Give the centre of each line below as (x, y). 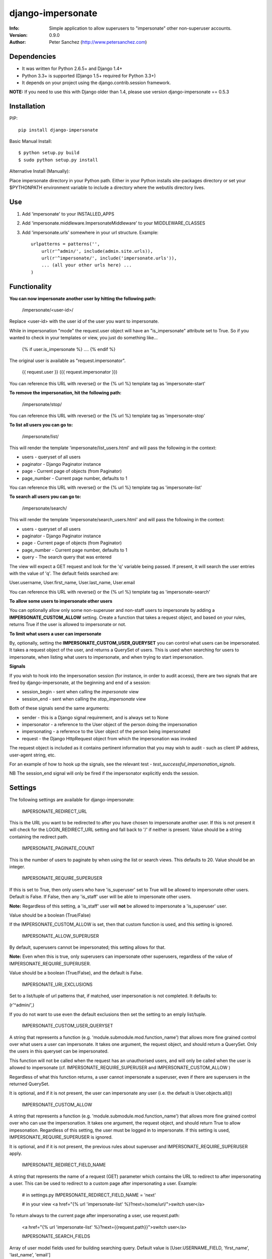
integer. (17, 867)
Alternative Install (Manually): (40, 171)
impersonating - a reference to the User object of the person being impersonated (106, 731)
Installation (27, 107)
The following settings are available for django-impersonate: (72, 800)
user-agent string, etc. (32, 755)
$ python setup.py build (49, 153)
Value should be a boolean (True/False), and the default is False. (76, 973)
